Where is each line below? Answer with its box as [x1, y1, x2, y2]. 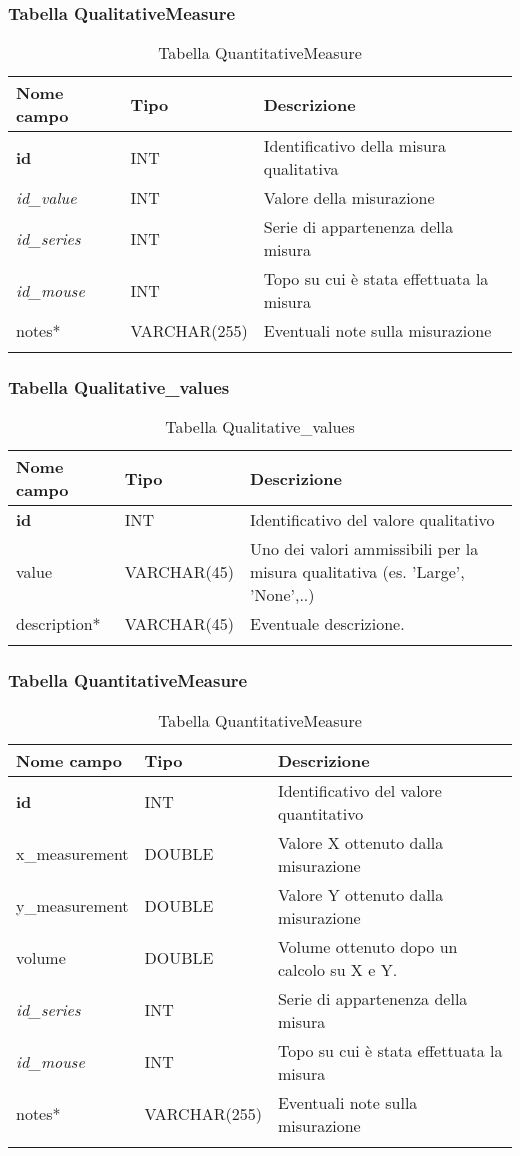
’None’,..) [250, 583, 315, 607]
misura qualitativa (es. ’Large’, [250, 560, 465, 584]
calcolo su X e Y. [277, 957, 398, 981]
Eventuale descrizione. [250, 612, 405, 636]
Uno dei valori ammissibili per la [250, 537, 479, 561]
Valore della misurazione [263, 186, 435, 210]
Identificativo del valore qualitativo [250, 508, 495, 532]
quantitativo [277, 801, 364, 825]
